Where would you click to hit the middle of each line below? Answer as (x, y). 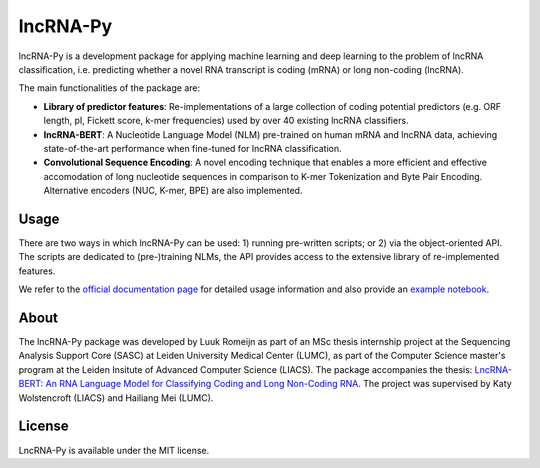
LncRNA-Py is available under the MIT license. (114, 450)
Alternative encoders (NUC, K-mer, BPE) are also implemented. (173, 191)
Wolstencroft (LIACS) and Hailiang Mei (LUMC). (116, 397)
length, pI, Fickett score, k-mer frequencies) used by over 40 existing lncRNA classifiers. (226, 121)
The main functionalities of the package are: (109, 88)
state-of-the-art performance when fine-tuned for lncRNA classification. (192, 148)
